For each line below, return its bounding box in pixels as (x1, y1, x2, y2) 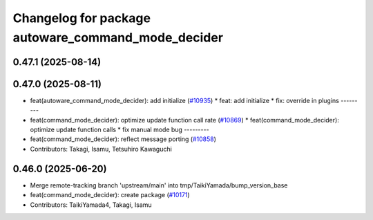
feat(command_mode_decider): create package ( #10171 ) (30, 191, 190, 199)
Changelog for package (12, 10, 151, 26)
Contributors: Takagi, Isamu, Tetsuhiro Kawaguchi (30, 145, 172, 153)
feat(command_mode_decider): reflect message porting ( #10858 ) (30, 135, 217, 143)
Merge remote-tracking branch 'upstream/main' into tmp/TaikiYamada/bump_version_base (30, 181, 288, 190)
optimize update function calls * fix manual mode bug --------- (30, 125, 210, 134)
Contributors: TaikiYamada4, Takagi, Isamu (30, 201, 152, 209)
